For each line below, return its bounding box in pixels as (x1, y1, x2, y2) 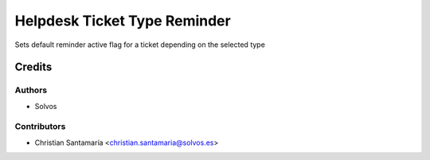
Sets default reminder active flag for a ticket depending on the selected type (14, 40, 266, 49)
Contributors (14, 121, 66, 132)
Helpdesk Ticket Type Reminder (14, 12, 231, 29)
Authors (14, 84, 48, 96)
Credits (14, 60, 53, 74)
